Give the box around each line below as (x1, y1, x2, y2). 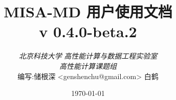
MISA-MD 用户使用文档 (4, 1, 172, 22)
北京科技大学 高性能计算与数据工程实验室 (18, 51, 158, 61)
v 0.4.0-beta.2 (39, 21, 137, 42)
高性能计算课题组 (59, 60, 117, 71)
